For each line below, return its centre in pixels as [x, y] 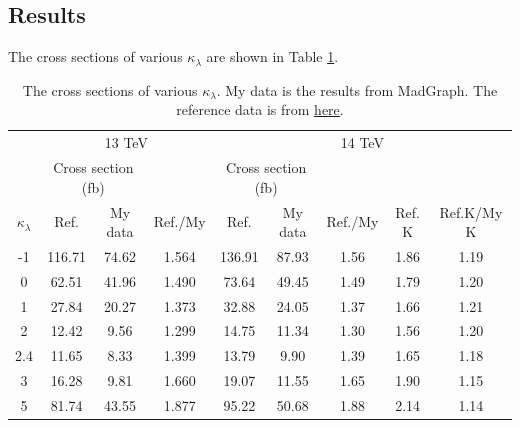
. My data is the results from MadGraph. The [357, 89]
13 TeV [126, 142]
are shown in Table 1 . [272, 56]
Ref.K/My [471, 211]
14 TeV [362, 142]
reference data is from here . [260, 109]
